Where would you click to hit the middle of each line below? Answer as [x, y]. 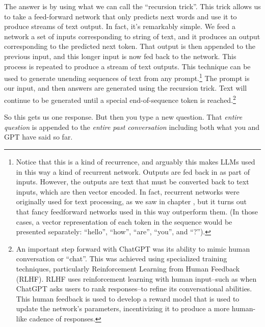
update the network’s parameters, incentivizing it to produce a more [123, 308]
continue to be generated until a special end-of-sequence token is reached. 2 [120, 99]
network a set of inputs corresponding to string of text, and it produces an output [132, 36]
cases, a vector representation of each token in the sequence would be [124, 221]
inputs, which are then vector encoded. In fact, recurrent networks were [128, 191]
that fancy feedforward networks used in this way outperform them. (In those [137, 211]
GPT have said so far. [38, 137]
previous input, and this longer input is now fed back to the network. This [120, 56]
